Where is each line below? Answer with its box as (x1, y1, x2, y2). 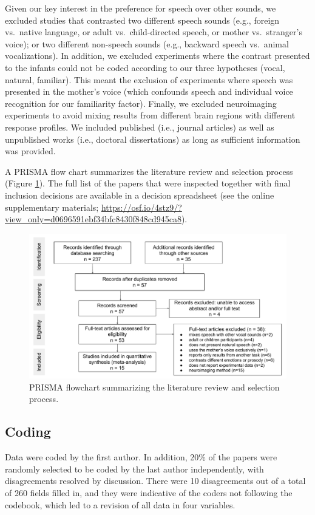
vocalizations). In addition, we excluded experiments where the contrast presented (5, 49, 310, 62)
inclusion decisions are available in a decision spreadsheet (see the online (5, 188, 274, 201)
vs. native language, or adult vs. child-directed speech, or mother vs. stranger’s (5, 26, 302, 38)
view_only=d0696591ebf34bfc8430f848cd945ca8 (5, 213, 181, 225)
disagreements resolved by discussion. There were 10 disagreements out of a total (5, 474, 306, 487)
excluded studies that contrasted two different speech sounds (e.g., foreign (5, 13, 280, 26)
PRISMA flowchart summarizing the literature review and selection (29, 380, 280, 393)
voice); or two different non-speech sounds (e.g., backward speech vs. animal (5, 37, 289, 50)
